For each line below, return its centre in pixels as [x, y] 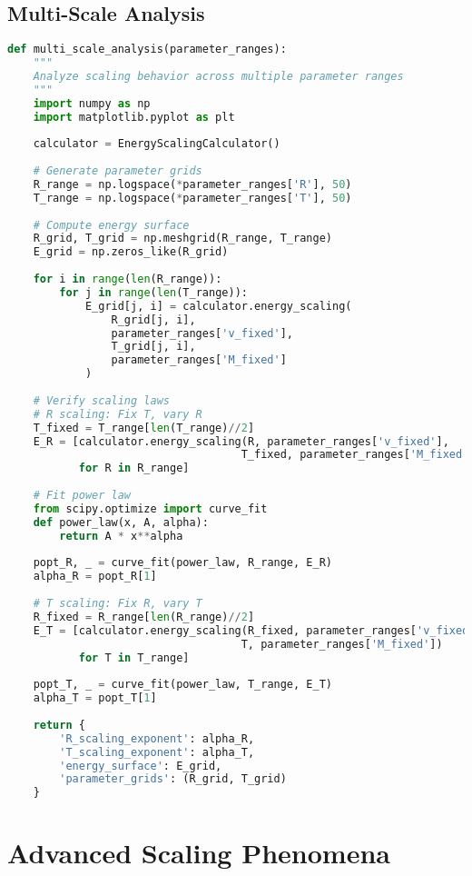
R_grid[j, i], [153, 319]
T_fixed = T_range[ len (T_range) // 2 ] [144, 428]
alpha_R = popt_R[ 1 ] [95, 577]
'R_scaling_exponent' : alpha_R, [157, 738]
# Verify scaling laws [101, 400]
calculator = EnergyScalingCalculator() [157, 144]
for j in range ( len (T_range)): [153, 292]
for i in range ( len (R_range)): [128, 279]
